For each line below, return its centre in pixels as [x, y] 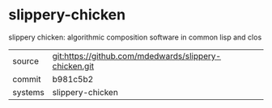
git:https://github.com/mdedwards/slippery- [136, 56]
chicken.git [73, 66]
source [25, 60]
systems [28, 92]
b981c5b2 [73, 79]
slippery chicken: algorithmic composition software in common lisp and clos [135, 37]
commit [27, 79]
